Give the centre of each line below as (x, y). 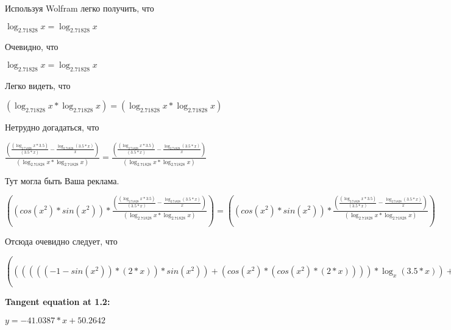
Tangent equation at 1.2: (58, 302)
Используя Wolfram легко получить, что (80, 8)
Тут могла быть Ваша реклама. (62, 180)
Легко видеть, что (38, 85)
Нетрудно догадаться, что (52, 127)
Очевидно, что (32, 47)
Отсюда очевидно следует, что (61, 241)
